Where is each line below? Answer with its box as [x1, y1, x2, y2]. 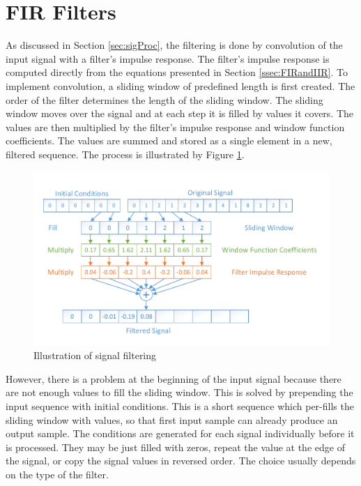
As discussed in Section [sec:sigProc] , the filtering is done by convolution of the [6, 38, 343, 52]
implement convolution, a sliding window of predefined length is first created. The [6, 78, 355, 93]
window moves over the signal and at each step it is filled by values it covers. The [6, 106, 354, 121]
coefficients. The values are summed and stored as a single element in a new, [6, 133, 332, 148]
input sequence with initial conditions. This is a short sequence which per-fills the [6, 398, 354, 413]
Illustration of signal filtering [33, 348, 157, 363]
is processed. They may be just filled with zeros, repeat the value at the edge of [6, 439, 345, 454]
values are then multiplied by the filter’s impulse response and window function [6, 119, 345, 134]
